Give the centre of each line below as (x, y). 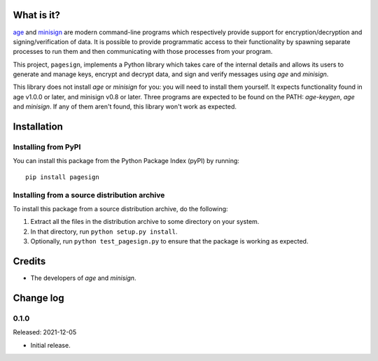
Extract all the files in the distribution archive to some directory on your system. (145, 222)
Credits (29, 261)
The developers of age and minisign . (83, 278)
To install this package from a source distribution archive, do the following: (120, 208)
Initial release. (50, 345)
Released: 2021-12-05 (45, 332)
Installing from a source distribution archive (89, 194)
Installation (38, 127)
